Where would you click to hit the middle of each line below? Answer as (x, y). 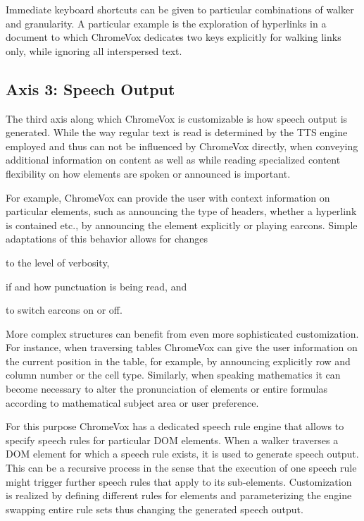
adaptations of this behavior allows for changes (107, 239)
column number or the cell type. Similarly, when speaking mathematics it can (173, 375)
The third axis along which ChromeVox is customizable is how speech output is (177, 118)
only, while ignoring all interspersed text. (94, 50)
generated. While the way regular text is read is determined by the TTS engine (177, 132)
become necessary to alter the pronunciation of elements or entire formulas (167, 389)
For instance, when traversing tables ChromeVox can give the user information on (182, 347)
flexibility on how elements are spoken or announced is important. (148, 173)
